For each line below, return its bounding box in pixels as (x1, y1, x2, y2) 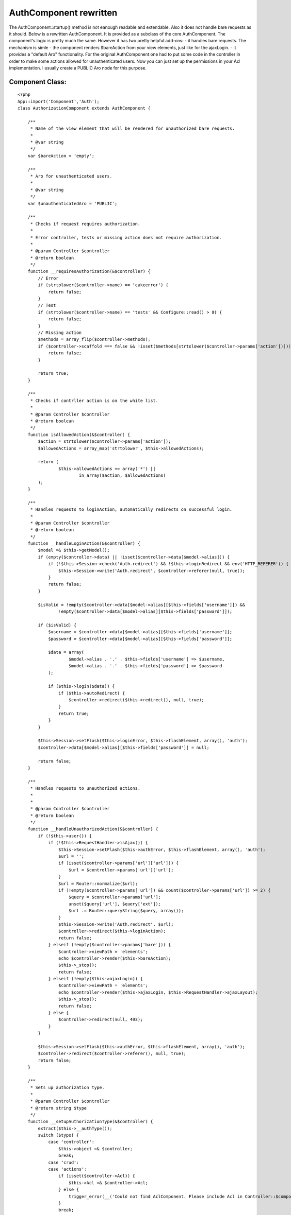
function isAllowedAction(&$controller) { (27, 432, 130, 437)
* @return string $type (30, 1105, 87, 1111)
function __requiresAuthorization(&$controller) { (27, 269, 151, 274)
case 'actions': (48, 1166, 87, 1172)
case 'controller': (48, 1139, 95, 1145)
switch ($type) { (38, 1132, 80, 1138)
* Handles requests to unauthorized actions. (30, 785, 141, 791)
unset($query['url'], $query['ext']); (68, 901, 161, 906)
